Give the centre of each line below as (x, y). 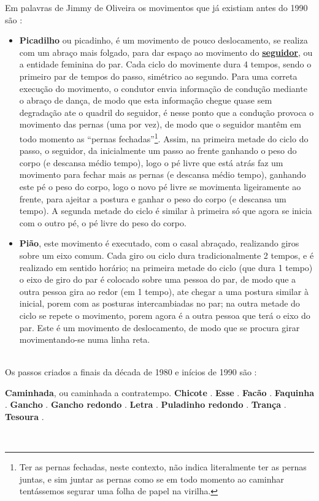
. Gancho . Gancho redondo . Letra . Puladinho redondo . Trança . (146, 404)
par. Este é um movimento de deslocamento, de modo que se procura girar (159, 327)
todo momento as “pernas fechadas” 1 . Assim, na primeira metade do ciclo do (164, 137)
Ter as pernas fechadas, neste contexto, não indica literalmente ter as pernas (163, 467)
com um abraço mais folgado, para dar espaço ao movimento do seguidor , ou (166, 52)
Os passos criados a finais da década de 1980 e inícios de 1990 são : (131, 372)
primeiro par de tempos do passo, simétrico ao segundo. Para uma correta (158, 76)
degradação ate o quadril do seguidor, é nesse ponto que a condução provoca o (167, 112)
